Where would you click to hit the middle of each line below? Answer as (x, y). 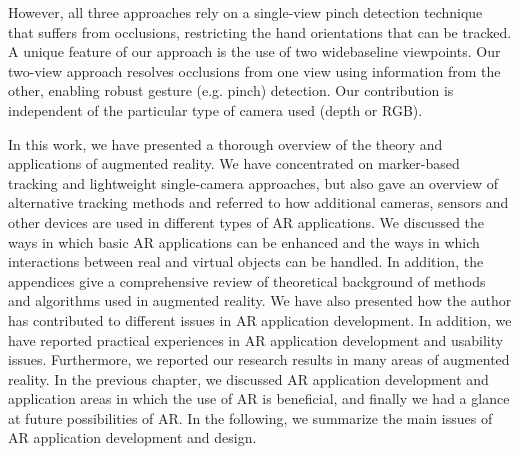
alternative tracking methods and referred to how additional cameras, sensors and (258, 202)
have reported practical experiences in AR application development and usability (256, 339)
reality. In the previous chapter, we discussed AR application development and (248, 378)
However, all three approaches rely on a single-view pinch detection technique (245, 12)
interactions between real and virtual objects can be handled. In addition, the (246, 261)
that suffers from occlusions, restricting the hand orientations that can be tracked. (260, 31)
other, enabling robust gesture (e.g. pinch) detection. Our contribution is (231, 90)
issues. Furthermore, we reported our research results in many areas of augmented (259, 359)
